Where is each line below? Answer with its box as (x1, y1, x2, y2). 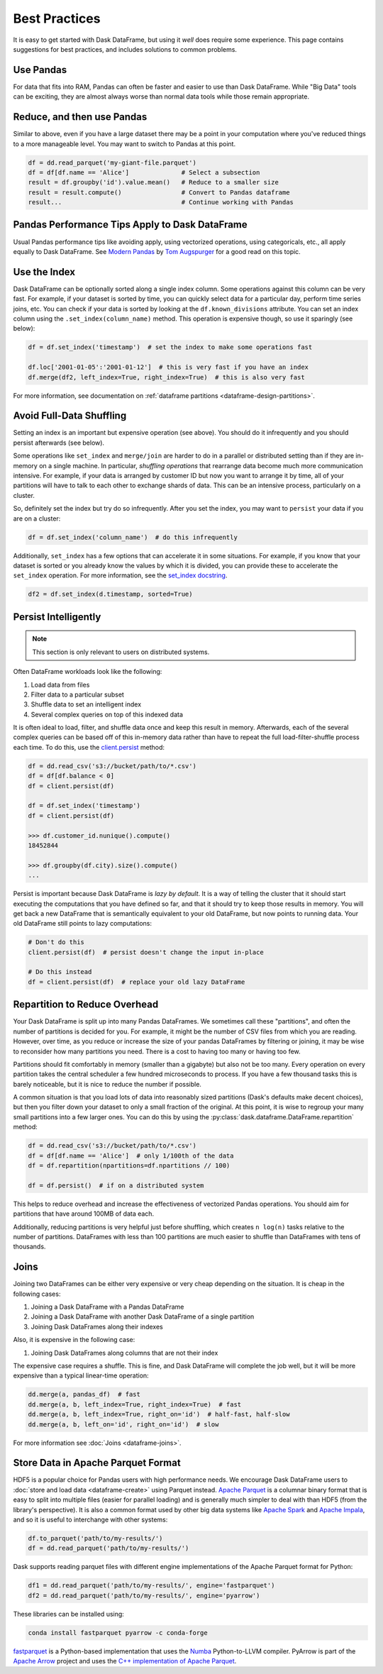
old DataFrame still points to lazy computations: (13, 919, 152, 928)
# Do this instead (28, 968, 92, 976)
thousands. (13, 1242, 46, 1251)
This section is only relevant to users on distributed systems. (32, 648, 210, 656)
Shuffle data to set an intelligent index (30, 700, 142, 709)
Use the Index (13, 266, 76, 278)
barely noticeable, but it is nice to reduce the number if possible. (13, 1080, 202, 1088)
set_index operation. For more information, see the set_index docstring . (13, 571, 228, 580)
